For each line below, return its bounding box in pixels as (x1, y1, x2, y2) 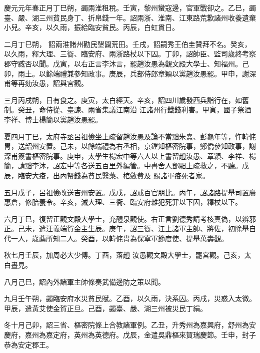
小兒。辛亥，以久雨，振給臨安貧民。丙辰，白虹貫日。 (4, 22, 179, 32)
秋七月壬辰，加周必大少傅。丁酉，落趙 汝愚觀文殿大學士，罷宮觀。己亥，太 (4, 250, 251, 260)
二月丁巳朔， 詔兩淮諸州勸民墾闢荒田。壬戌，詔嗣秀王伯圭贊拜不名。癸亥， (4, 38, 251, 49)
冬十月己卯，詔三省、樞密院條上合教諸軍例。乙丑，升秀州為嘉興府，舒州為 (4, 320, 249, 330)
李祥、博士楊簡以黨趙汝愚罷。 (4, 114, 102, 124)
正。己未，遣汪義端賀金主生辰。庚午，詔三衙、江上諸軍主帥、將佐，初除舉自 (4, 223, 256, 234)
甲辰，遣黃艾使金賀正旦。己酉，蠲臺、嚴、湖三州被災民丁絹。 (4, 303, 207, 313)
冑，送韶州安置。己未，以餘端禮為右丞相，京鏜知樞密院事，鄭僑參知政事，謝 (4, 141, 256, 151)
